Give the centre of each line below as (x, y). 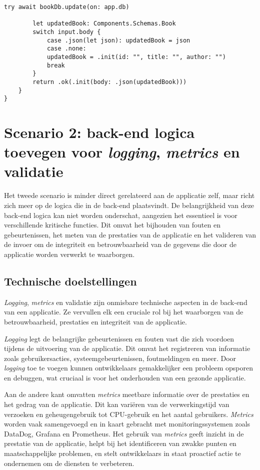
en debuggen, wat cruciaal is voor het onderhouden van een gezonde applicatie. (125, 377)
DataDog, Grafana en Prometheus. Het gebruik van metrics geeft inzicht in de (124, 433)
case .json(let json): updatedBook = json (118, 40)
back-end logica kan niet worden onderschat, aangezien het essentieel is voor (121, 215)
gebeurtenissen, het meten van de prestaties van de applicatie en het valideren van (130, 234)
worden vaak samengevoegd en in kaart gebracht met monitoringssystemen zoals (127, 424)
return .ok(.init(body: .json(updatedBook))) (110, 82)
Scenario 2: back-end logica (99, 132)
